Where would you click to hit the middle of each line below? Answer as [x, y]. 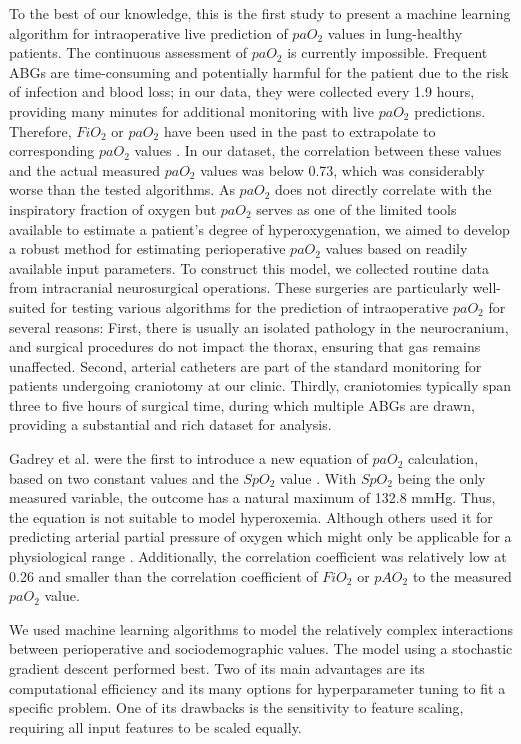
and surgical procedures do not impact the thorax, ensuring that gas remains [245, 346]
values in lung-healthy [395, 32]
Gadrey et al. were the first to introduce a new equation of [188, 458]
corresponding [52, 150]
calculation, [443, 458]
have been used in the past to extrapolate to [299, 130]
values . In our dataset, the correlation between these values [318, 150]
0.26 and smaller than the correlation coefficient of [163, 575]
